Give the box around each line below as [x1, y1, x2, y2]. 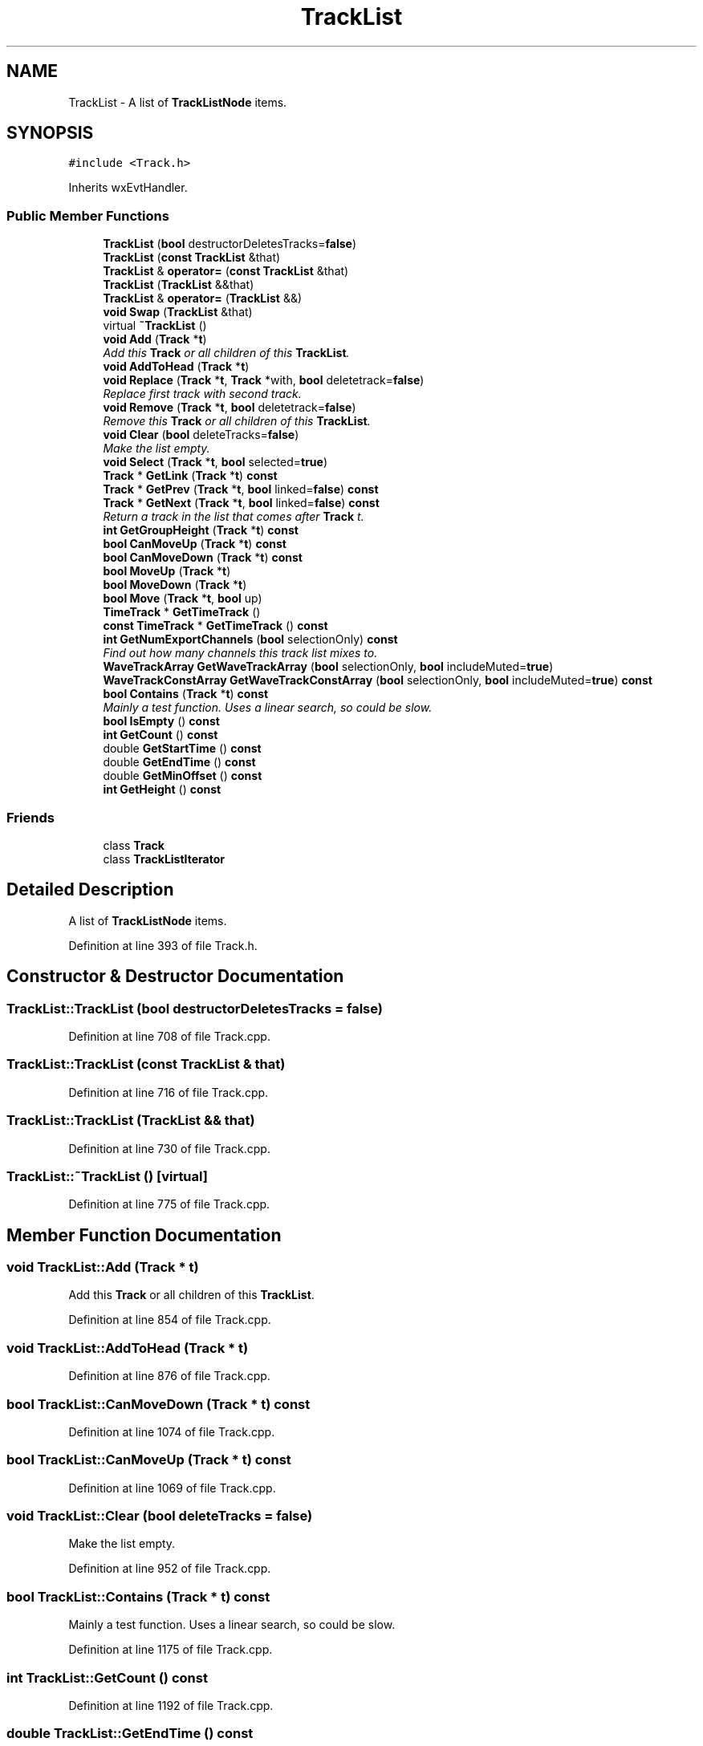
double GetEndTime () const [103, 755, 256, 769]
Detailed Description [6, 879, 174, 900]
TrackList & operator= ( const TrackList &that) [103, 264, 349, 278]
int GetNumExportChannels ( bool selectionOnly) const [103, 632, 398, 647]
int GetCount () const [103, 728, 218, 742]
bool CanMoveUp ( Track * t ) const [103, 537, 286, 551]
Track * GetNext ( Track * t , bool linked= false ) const [103, 496, 380, 510]
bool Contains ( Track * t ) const [103, 687, 269, 701]
